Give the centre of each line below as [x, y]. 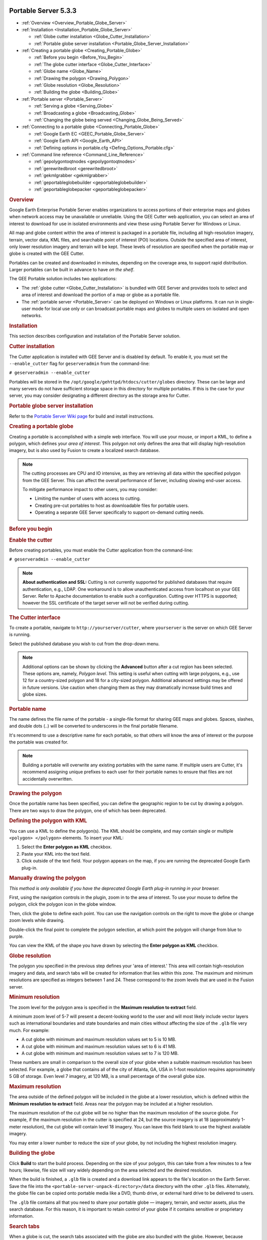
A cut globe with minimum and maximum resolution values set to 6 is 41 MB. [99, 1046]
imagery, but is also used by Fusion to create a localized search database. [85, 450]
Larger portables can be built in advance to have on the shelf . [72, 270]
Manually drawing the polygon [47, 878]
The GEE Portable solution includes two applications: [63, 279]
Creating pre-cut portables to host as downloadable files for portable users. [112, 505]
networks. [32, 315]
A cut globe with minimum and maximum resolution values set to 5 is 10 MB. [99, 1040]
